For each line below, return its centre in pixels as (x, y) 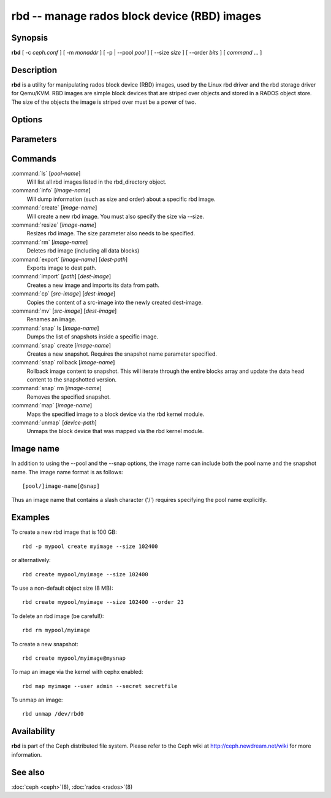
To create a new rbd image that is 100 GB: (64, 532)
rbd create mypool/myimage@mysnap (74, 658)
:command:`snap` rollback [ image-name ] (63, 362)
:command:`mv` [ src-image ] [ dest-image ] (64, 311)
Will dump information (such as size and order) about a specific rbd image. (121, 199)
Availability (33, 731)
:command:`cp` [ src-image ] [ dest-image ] (63, 294)
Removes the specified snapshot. (69, 397)
